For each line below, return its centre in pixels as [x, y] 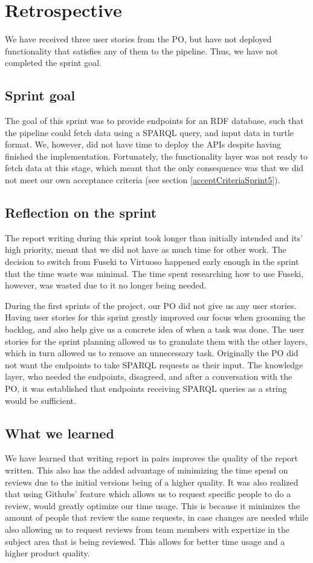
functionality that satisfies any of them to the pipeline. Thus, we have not [142, 50]
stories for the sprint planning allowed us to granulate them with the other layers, [156, 341]
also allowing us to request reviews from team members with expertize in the [147, 529]
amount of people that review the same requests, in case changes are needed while [157, 517]
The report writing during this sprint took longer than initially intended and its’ [154, 237]
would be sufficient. [40, 400]
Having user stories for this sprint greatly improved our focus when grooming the [155, 317]
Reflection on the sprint [81, 213]
